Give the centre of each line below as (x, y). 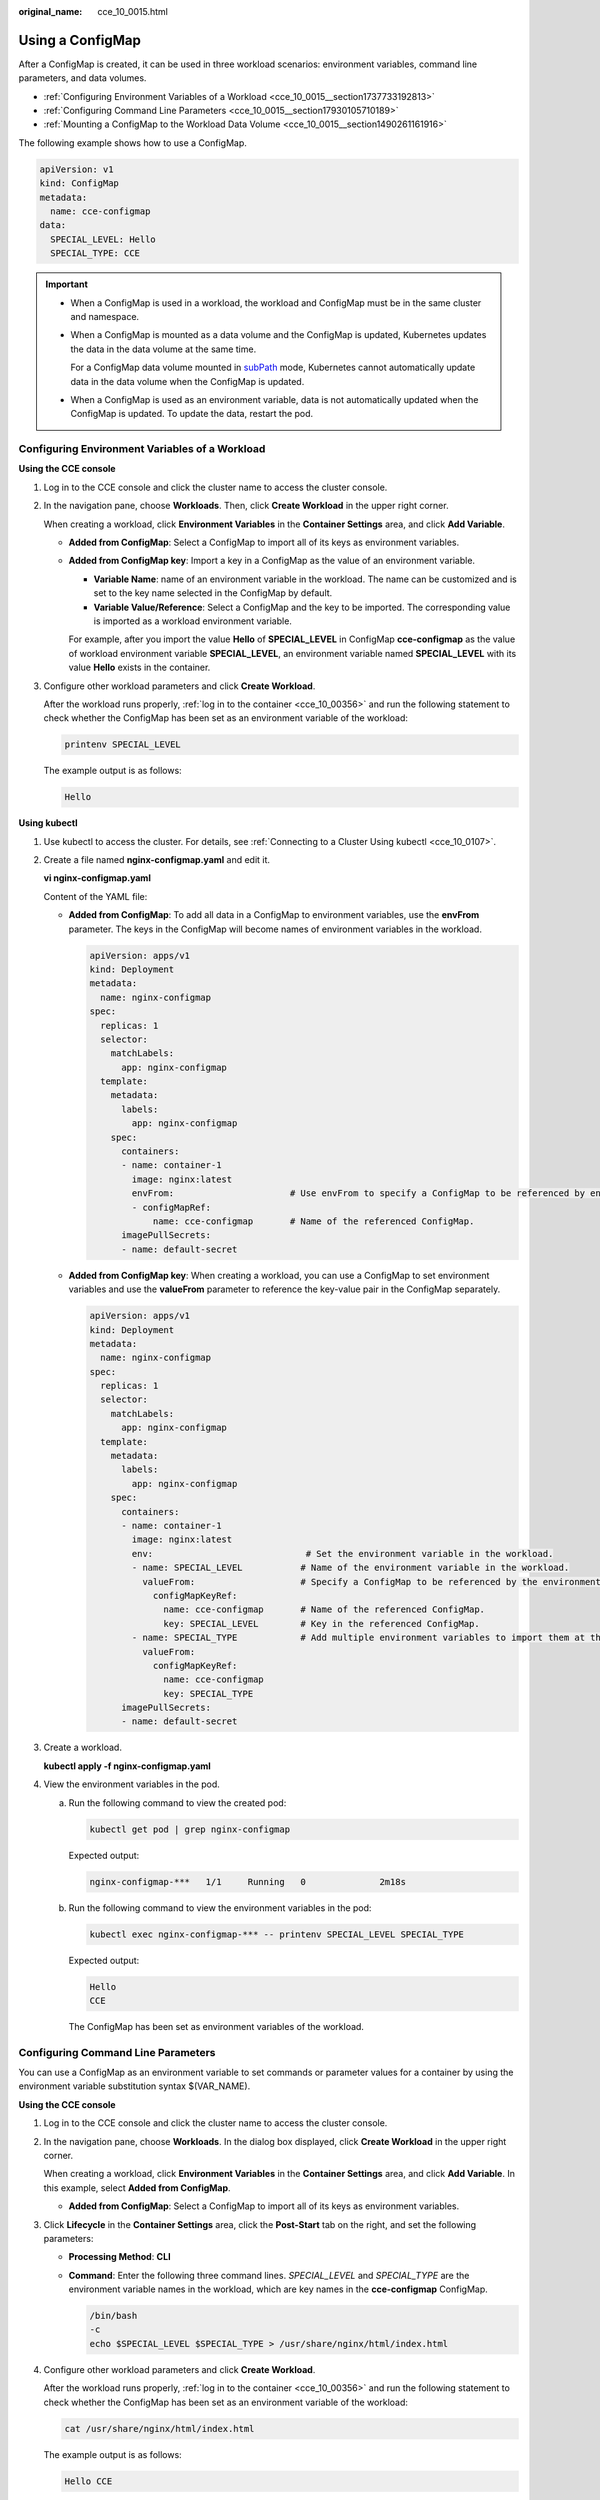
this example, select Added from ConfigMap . (137, 2187)
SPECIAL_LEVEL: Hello (103, 239)
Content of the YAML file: (95, 896)
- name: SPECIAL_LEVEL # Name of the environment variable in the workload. (350, 1568)
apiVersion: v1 (76, 169)
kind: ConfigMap (79, 183)
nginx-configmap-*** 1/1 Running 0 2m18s (248, 1881)
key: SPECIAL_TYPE (208, 1693)
